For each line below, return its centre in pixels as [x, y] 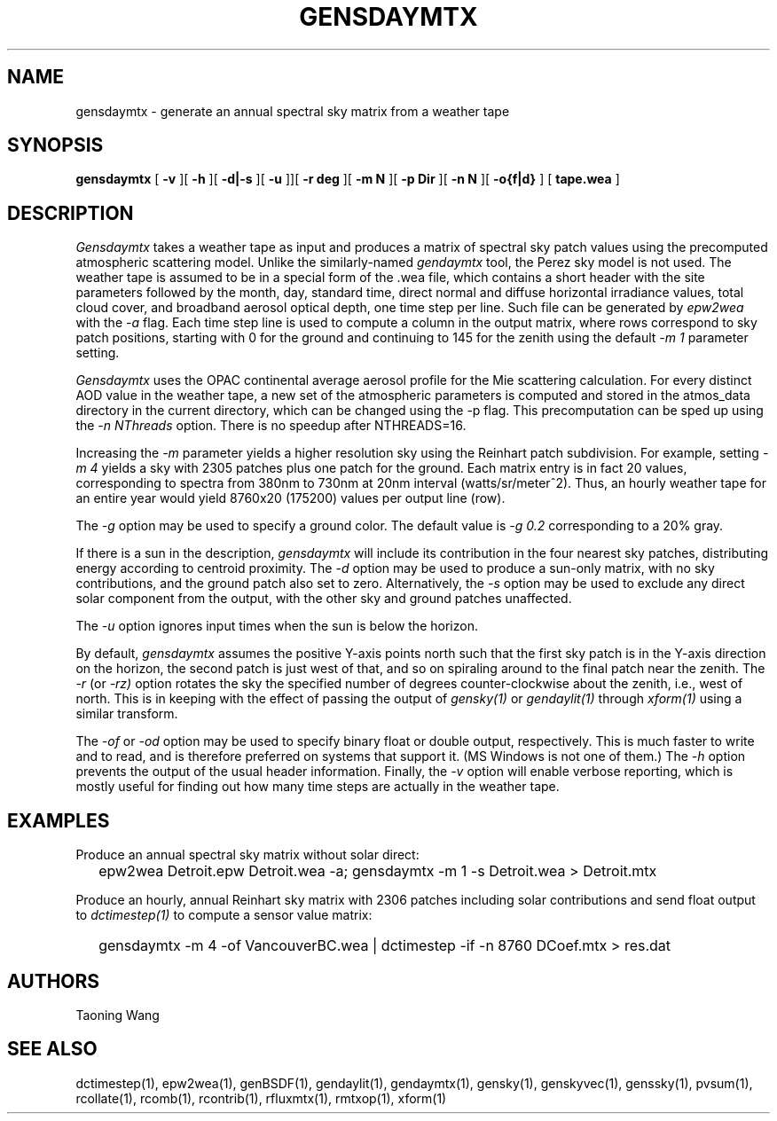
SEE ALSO [52, 1049]
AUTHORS [54, 981]
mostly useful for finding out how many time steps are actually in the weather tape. [318, 787]
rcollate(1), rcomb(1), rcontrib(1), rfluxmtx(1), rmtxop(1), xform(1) [261, 1098]
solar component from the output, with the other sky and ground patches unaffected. [324, 599]
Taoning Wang [118, 1015]
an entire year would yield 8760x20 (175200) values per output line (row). [290, 498]
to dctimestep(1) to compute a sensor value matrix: [224, 915]
